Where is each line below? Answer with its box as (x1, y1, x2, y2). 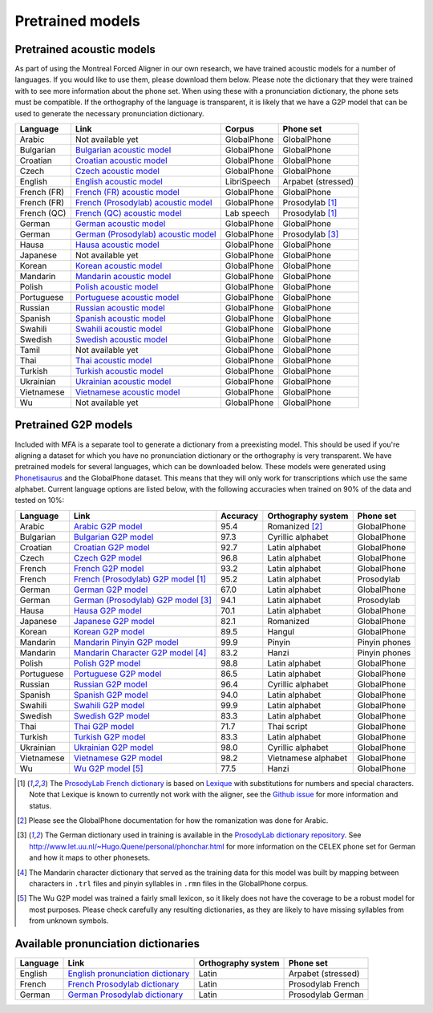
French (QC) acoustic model (75, 208, 182, 219)
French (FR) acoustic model (75, 187, 180, 198)
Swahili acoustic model (75, 323, 163, 334)
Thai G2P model (73, 720, 135, 731)
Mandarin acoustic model (75, 271, 172, 282)
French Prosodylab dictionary (67, 979, 180, 990)
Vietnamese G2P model (73, 752, 163, 764)
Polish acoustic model (75, 282, 159, 293)
